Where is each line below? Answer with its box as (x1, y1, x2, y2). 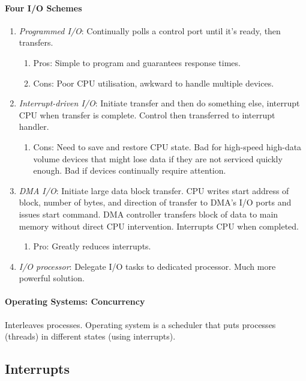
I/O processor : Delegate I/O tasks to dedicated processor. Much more (19, 260, 276, 272)
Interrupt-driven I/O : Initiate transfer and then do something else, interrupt (19, 97, 300, 109)
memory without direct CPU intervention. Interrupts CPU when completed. (19, 219, 299, 232)
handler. (19, 120, 49, 133)
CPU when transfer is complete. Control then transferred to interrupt (19, 108, 275, 121)
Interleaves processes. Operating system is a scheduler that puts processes (5, 318, 276, 331)
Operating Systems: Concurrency (5, 295, 145, 308)
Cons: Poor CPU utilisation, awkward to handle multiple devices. (33, 76, 274, 89)
